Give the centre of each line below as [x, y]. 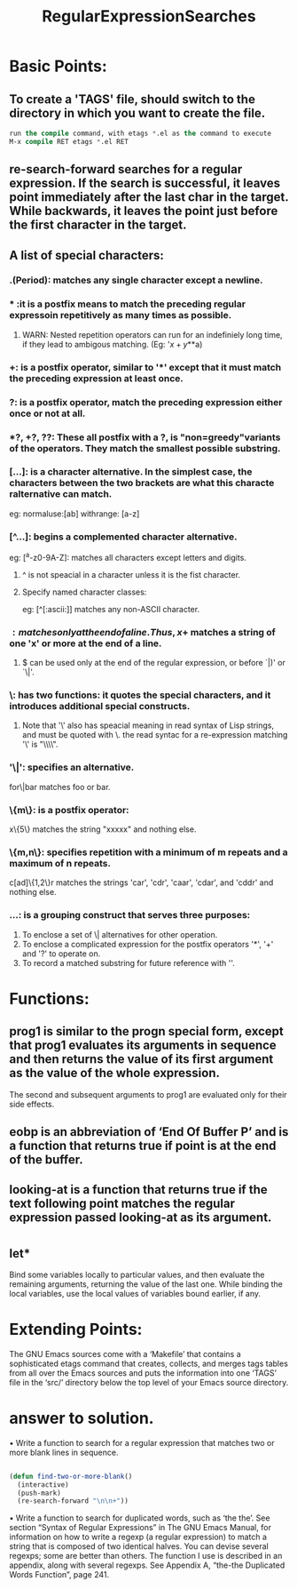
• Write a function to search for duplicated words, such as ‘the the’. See [140, 1518]
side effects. [32, 1104]
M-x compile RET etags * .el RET [69, 141]
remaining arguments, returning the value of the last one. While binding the [146, 1284]
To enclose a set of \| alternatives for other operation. [120, 934]
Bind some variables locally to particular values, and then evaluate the [137, 1274]
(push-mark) [39, 1493]
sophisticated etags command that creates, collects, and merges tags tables [148, 1363]
